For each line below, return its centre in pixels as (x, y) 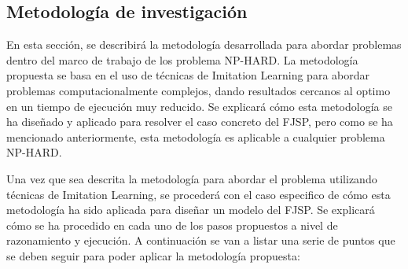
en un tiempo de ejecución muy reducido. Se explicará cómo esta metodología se (199, 106)
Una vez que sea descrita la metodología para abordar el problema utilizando (192, 178)
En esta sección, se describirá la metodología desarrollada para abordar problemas (204, 44)
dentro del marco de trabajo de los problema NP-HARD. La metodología (182, 59)
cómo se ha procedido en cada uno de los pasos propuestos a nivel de (172, 225)
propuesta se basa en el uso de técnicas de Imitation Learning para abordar (188, 75)
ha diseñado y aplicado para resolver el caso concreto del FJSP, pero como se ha (200, 122)
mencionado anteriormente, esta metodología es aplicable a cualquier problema (196, 136)
